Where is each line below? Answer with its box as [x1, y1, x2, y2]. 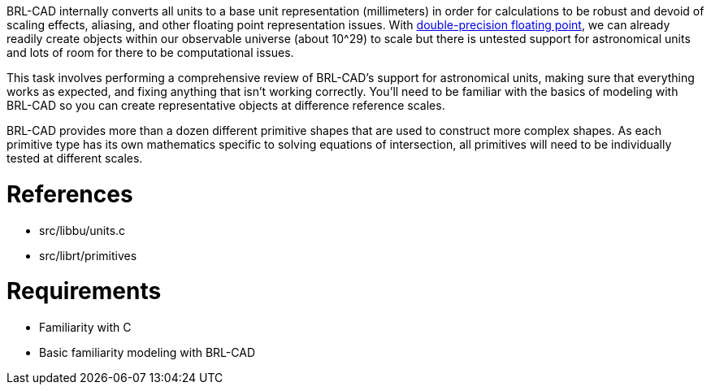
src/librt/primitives [39, 248, 137, 263]
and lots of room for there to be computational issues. [7, 46, 294, 59]
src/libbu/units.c [39, 223, 126, 237]
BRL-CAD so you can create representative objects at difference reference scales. [7, 98, 445, 112]
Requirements [7, 277, 162, 306]
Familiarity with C [39, 320, 132, 334]
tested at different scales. [7, 151, 143, 165]
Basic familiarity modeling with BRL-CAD [39, 345, 255, 359]
